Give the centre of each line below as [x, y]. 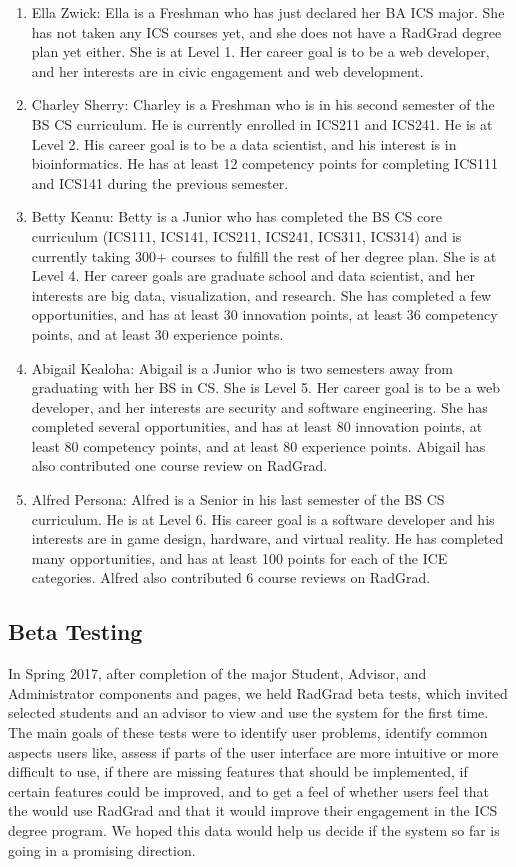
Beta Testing [75, 631]
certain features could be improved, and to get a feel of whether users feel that [249, 790]
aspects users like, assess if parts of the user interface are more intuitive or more [253, 751]
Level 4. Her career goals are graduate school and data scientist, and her [253, 275]
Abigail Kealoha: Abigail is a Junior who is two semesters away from [242, 367]
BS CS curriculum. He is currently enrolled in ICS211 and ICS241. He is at [262, 123]
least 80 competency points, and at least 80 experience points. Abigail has [258, 445]
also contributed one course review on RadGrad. [179, 465]
